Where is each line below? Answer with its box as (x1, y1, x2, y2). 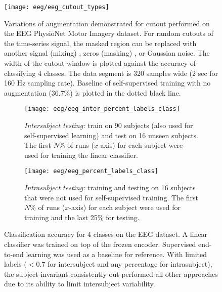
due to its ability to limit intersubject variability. (4, 278, 155, 289)
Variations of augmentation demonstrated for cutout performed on (4, 18, 210, 28)
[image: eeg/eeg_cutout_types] (4, 4, 109, 11)
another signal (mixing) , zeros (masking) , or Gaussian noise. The (4, 48, 210, 58)
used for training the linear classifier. (24, 149, 138, 160)
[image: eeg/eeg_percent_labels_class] (24, 168, 158, 175)
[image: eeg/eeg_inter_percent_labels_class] (24, 105, 180, 113)
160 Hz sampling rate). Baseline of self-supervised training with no (4, 77, 211, 88)
